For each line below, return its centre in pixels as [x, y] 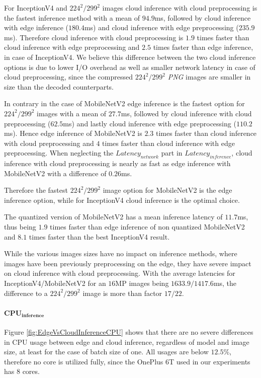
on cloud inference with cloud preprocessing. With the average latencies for [120, 273]
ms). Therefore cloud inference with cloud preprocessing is [94, 37]
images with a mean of [72, 113]
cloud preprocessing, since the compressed [68, 77]
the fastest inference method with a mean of [72, 17]
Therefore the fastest [36, 190]
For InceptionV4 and [36, 8]
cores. [31, 371]
